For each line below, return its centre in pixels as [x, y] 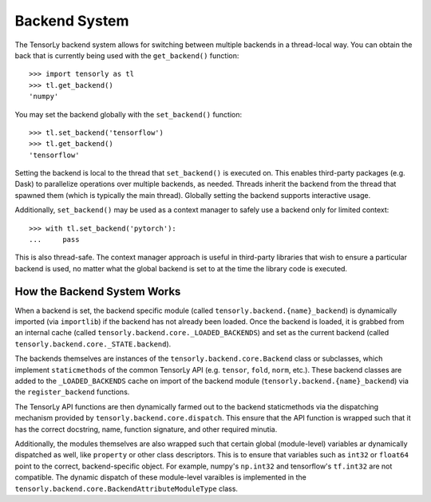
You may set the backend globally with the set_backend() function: [129, 114]
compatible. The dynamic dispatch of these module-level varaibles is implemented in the [160, 477]
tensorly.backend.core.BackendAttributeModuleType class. [127, 488]
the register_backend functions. [72, 392]
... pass [54, 240]
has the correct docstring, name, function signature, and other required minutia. [146, 429]
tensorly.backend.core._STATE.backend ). [93, 344]
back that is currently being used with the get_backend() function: [127, 55]
